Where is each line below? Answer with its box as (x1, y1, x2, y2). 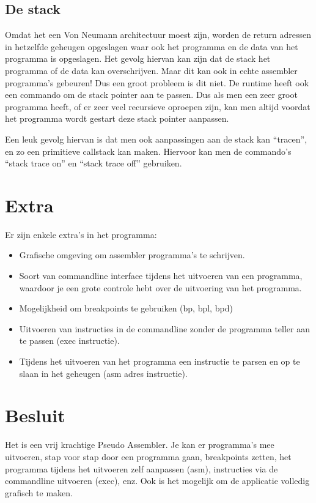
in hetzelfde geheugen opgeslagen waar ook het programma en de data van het (5, 40, 298, 53)
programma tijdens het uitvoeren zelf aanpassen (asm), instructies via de (5, 462, 278, 475)
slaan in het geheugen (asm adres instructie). (19, 367, 188, 379)
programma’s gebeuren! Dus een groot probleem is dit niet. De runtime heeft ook (5, 76, 309, 89)
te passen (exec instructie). (19, 334, 120, 347)
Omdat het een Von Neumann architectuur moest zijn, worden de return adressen (5, 28, 311, 41)
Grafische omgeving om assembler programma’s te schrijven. (19, 248, 245, 261)
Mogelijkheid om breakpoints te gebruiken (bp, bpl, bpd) (19, 302, 233, 315)
